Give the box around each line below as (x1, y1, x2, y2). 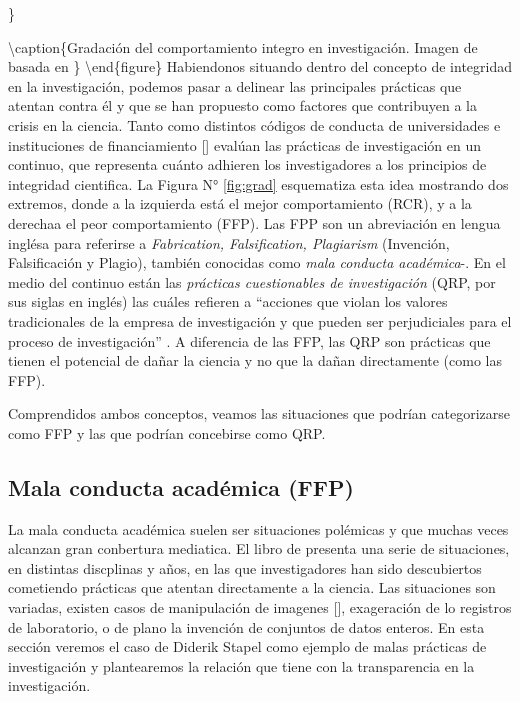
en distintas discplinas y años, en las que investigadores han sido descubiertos (8, 557, 482, 578)
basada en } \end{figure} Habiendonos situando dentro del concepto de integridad (8, 56, 513, 77)
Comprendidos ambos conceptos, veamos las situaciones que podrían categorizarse (8, 403, 511, 424)
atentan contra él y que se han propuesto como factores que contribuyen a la (8, 95, 477, 116)
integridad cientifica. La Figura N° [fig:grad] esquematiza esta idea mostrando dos (8, 173, 509, 194)
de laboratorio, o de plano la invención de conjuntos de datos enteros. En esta (8, 616, 485, 637)
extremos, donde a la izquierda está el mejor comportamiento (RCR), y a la (8, 193, 472, 214)
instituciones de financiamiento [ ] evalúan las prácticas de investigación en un (8, 134, 481, 155)
